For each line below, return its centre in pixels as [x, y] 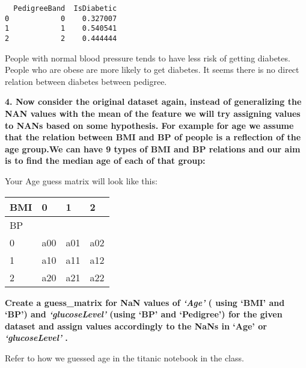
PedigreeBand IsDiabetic [65, 8]
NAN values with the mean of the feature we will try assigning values [153, 113]
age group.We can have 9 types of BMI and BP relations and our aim [153, 148]
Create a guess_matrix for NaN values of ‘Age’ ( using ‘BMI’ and [145, 302]
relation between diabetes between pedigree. [86, 81]
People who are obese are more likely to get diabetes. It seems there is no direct [152, 70]
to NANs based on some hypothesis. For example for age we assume [149, 125]
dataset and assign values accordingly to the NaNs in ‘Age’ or [136, 326]
